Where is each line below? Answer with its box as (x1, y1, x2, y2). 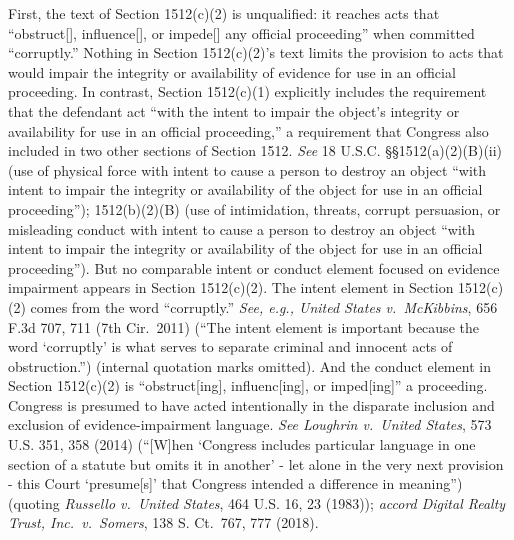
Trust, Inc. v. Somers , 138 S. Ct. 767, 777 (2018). (8, 512, 319, 533)
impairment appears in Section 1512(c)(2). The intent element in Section (8, 277, 454, 298)
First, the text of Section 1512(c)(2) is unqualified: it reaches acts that (8, 3, 440, 23)
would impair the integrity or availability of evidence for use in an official (8, 61, 456, 82)
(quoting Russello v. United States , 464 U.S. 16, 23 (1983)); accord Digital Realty (8, 492, 506, 513)
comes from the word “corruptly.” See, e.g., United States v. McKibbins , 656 (30, 296, 498, 317)
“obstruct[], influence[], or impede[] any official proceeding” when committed (8, 22, 475, 43)
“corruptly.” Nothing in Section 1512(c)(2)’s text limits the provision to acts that (8, 42, 504, 63)
